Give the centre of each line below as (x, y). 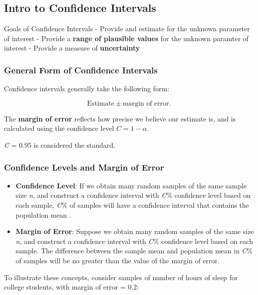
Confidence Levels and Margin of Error (84, 167)
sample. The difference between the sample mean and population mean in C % (134, 251)
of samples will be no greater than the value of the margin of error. (118, 260)
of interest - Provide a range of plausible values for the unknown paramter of (126, 38)
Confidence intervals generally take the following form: (87, 88)
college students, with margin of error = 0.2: (71, 287)
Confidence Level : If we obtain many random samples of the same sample (131, 185)
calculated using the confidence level (59, 128)
